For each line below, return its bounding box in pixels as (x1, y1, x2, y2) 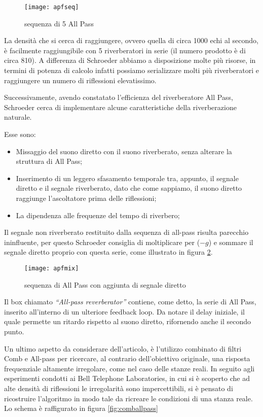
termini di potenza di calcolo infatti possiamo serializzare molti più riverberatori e (4, 65, 259, 76)
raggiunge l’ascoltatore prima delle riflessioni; (16, 192, 157, 203)
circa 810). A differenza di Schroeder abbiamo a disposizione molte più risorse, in (4, 55, 256, 65)
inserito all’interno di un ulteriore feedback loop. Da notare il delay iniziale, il (4, 306, 245, 317)
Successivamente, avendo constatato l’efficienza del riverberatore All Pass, (4, 92, 233, 102)
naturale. (4, 112, 32, 122)
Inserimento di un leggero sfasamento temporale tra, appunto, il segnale (16, 172, 239, 183)
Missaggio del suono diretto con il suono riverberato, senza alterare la (16, 146, 232, 156)
